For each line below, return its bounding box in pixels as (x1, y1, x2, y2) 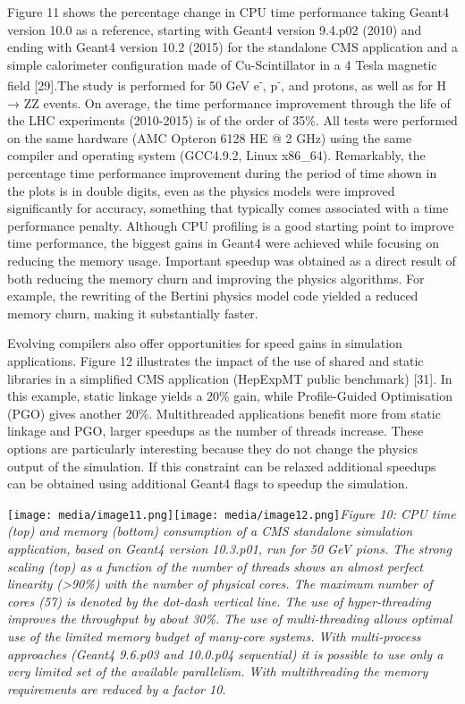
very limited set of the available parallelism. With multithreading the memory (7, 662, 428, 681)
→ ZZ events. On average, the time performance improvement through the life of (7, 93, 451, 112)
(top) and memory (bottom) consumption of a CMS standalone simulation (7, 522, 413, 540)
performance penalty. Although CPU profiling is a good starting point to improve (7, 216, 454, 234)
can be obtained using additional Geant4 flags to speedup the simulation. (7, 474, 409, 493)
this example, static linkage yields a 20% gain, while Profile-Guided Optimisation (7, 386, 453, 405)
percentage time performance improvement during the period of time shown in (7, 164, 437, 182)
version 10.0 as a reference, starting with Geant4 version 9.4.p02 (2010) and (7, 20, 422, 38)
